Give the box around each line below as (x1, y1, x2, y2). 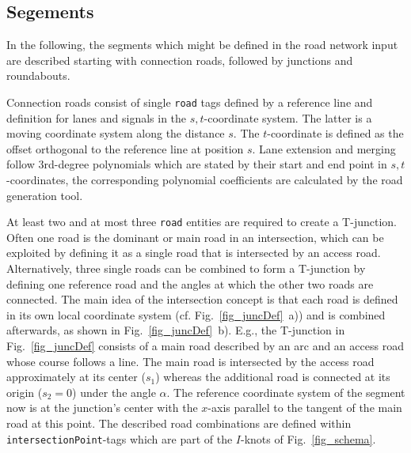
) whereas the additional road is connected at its (155, 368, 390, 385)
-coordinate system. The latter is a (204, 109, 372, 126)
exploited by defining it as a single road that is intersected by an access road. (6, 244, 381, 261)
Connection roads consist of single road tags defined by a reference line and (6, 93, 373, 110)
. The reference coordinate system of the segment (166, 383, 405, 400)
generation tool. (6, 187, 83, 203)
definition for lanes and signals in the (6, 109, 187, 126)
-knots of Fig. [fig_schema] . (241, 430, 376, 447)
